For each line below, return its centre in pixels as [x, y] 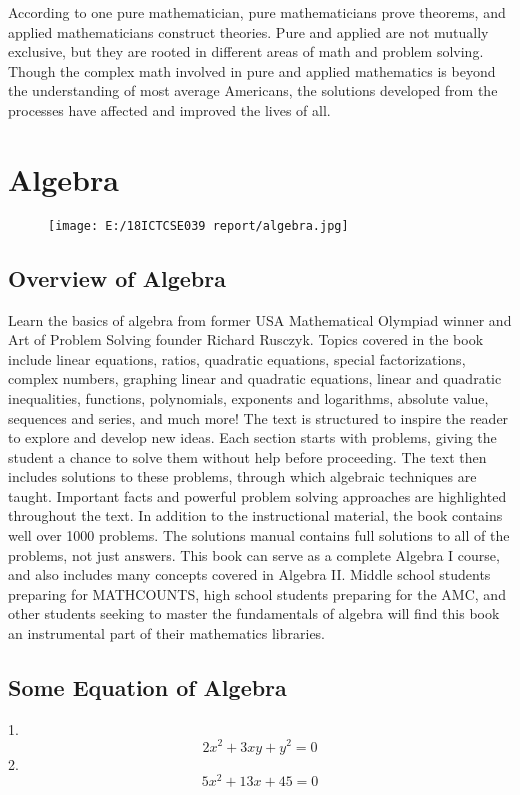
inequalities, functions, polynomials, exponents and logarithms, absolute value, [248, 397]
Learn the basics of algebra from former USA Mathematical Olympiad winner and [260, 319]
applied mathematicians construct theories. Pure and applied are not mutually [248, 31]
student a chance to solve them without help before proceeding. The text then [247, 456]
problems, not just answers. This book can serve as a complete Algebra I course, [254, 554]
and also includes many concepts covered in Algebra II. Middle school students [249, 574]
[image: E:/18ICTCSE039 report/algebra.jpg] [198, 225]
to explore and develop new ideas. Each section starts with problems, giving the [252, 437]
